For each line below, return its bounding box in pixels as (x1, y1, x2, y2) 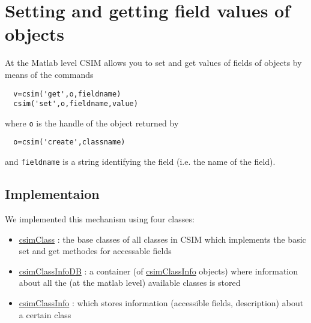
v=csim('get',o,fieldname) (13, 89, 121, 98)
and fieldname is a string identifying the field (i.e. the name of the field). (5, 155, 276, 168)
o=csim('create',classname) (13, 138, 125, 147)
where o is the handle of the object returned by (5, 116, 179, 129)
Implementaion (5, 185, 100, 203)
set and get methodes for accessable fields (19, 244, 172, 257)
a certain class (19, 308, 71, 321)
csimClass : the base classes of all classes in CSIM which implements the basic (19, 233, 306, 245)
